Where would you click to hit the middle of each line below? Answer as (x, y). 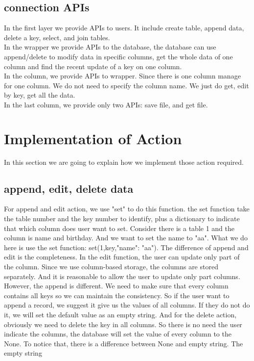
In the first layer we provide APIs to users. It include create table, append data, (124, 28)
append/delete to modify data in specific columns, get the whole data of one (118, 56)
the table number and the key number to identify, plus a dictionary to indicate (122, 219)
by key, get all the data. (40, 95)
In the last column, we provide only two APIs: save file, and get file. (106, 104)
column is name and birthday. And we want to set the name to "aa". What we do (126, 238)
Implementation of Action (93, 138)
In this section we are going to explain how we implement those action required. (124, 162)
